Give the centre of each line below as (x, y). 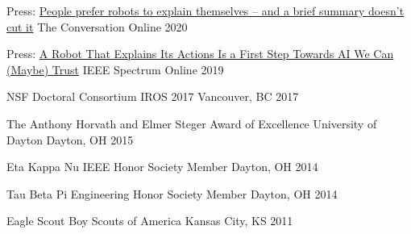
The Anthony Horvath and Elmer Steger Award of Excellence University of (192, 123)
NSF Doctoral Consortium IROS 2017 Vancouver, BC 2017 (153, 96)
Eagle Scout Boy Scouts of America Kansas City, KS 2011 (150, 221)
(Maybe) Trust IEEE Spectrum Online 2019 (115, 69)
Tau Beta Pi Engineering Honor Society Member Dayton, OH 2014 (172, 193)
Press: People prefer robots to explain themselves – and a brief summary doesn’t (205, 10)
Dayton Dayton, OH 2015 (70, 139)
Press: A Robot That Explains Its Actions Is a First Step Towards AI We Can (200, 54)
